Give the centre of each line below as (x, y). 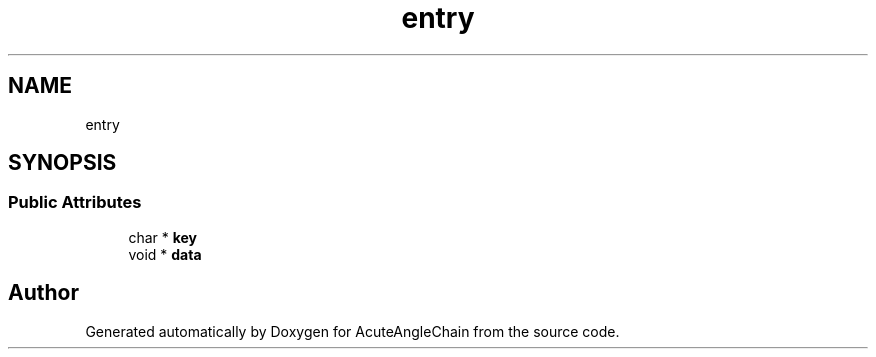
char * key (163, 237)
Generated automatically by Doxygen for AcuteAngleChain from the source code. (352, 331)
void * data (165, 254)
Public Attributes (75, 202)
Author (43, 293)
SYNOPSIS (62, 163)
